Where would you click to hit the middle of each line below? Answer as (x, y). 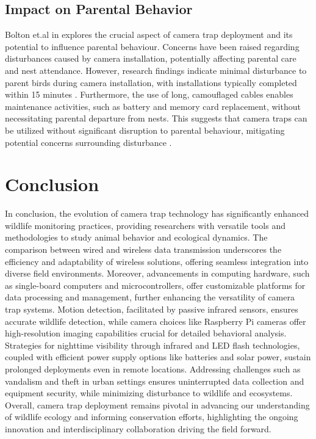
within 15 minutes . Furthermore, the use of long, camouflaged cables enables (149, 94)
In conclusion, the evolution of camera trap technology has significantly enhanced (157, 213)
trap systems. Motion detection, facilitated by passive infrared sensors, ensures (152, 309)
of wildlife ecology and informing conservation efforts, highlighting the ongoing (152, 417)
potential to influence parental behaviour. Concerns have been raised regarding (152, 46)
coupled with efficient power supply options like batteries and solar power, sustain (158, 357)
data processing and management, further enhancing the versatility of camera (150, 297)
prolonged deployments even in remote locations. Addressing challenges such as (153, 368)
